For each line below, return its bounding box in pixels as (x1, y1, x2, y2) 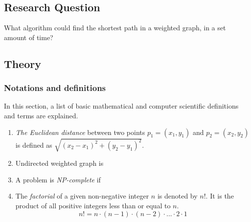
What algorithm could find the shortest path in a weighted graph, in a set (4, 22, 226, 33)
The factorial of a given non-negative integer (15, 191, 149, 201)
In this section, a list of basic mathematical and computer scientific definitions (4, 101, 239, 111)
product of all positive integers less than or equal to (15, 200, 171, 210)
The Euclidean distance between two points (15, 127, 145, 137)
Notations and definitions (4, 82, 106, 94)
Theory (4, 56, 42, 71)
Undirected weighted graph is (15, 158, 104, 168)
